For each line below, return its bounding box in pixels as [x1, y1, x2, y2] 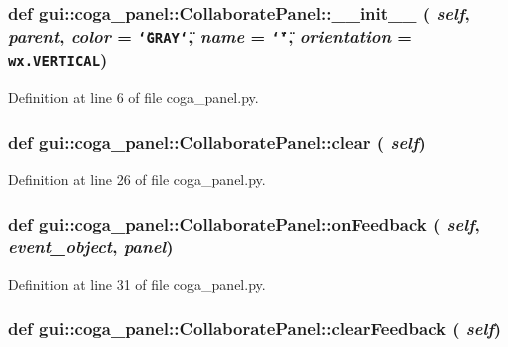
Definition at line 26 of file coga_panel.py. [8, 169, 266, 189]
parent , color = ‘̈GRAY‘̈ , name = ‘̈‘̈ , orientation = [8, 23, 412, 48]
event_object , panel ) [8, 234, 174, 259]
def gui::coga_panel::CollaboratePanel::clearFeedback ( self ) [8, 316, 502, 341]
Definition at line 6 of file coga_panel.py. [8, 87, 259, 108]
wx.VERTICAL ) [8, 47, 108, 72]
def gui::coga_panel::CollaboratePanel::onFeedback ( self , [8, 211, 480, 236]
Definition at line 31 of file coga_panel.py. [8, 273, 266, 294]
